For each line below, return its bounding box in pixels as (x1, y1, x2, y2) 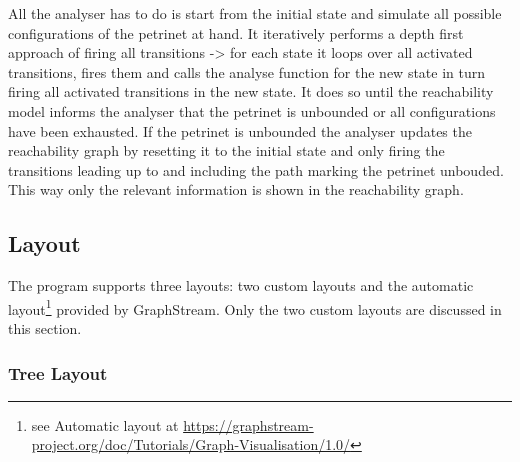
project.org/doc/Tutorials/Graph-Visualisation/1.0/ (31, 434, 351, 455)
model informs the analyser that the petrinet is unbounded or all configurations (8, 100, 496, 121)
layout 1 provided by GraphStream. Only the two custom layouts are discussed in (8, 295, 502, 319)
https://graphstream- (183, 414, 314, 435)
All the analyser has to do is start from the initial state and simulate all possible (8, 3, 502, 23)
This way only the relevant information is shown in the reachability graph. (8, 179, 464, 200)
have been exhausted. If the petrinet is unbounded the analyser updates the (8, 120, 472, 141)
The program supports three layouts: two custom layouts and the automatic (8, 275, 474, 296)
